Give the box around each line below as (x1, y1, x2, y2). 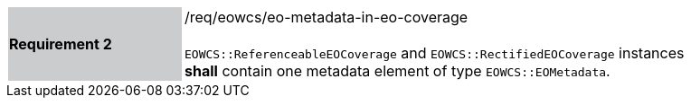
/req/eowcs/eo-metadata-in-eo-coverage (185, 8, 469, 26)
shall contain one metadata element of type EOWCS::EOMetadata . (185, 62, 611, 80)
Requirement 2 (9, 35, 112, 53)
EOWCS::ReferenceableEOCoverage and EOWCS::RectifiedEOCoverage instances (185, 44, 685, 62)
